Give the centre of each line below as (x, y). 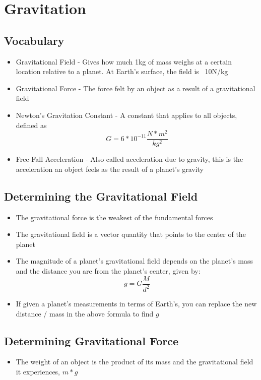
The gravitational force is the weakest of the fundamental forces (114, 217)
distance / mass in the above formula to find (85, 313)
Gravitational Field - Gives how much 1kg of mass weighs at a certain (124, 61)
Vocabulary (34, 40)
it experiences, (38, 372)
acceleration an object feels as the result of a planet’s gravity (110, 169)
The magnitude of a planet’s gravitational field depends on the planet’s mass (135, 261)
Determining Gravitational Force (91, 340)
